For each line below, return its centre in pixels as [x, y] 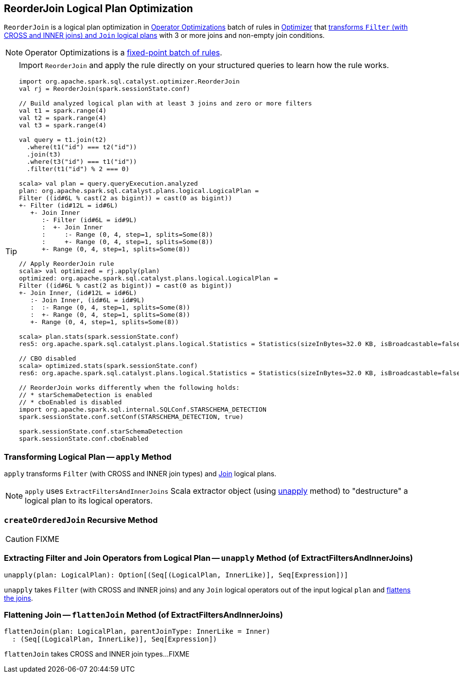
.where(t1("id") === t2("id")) [82, 147]
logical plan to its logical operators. [89, 501]
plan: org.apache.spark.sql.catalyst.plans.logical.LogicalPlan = [139, 191]
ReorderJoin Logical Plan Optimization [98, 9]
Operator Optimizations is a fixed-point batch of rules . [124, 53]
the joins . [18, 598]
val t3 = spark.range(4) [63, 125]
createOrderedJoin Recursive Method [81, 520]
